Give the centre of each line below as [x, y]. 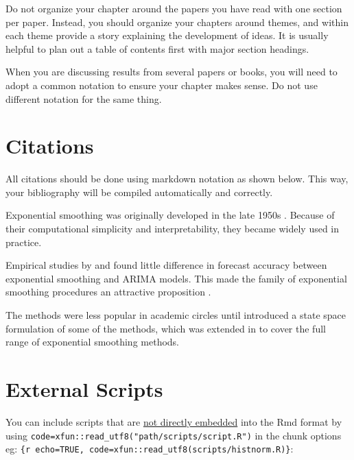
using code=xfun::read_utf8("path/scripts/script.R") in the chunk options [174, 435]
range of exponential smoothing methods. [92, 342]
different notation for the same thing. [84, 98]
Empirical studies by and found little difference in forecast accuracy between [166, 265]
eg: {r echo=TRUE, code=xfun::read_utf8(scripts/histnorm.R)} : [150, 449]
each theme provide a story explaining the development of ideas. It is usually [167, 35]
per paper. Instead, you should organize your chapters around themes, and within [177, 22]
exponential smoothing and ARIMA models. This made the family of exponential [176, 278]
